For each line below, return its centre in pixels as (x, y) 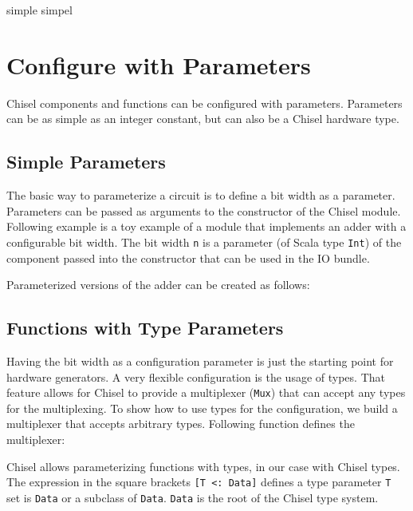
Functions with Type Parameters (145, 328)
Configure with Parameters (159, 64)
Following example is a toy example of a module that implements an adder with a (206, 226)
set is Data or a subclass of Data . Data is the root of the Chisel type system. (193, 497)
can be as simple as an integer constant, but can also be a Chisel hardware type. (203, 119)
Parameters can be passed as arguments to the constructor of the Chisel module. (204, 210)
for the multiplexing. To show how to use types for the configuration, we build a (202, 408)
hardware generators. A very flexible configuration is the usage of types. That (196, 376)
